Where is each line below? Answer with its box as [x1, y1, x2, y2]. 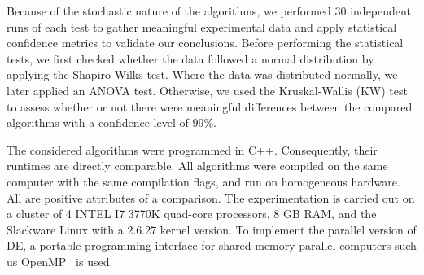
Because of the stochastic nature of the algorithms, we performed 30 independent [7, 2, 411, 19]
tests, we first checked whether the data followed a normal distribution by [7, 50, 374, 67]
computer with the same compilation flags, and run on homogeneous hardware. [7, 172, 400, 190]
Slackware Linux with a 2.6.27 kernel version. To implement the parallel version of [7, 220, 417, 238]
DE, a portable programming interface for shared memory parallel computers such [7, 237, 417, 254]
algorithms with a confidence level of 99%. [7, 114, 216, 131]
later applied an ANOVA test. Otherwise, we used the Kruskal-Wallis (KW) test [7, 81, 408, 98]
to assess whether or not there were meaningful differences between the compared [7, 98, 413, 115]
